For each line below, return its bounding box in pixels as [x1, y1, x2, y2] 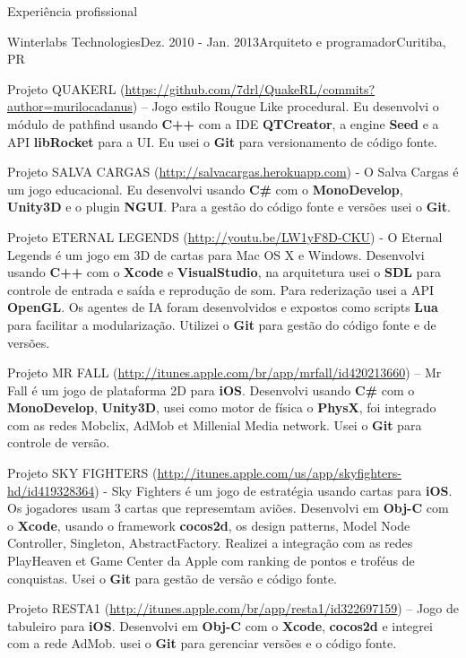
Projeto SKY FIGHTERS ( [7, 463, 158, 482]
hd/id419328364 [7, 481, 95, 499]
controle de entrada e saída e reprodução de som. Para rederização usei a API [7, 280, 435, 299]
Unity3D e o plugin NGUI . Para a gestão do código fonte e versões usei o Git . [7, 197, 451, 216]
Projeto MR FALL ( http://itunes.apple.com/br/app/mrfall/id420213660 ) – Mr [7, 363, 442, 382]
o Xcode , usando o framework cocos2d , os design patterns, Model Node [7, 515, 410, 534]
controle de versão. [7, 433, 110, 452]
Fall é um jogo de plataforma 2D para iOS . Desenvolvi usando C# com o [7, 380, 415, 399]
